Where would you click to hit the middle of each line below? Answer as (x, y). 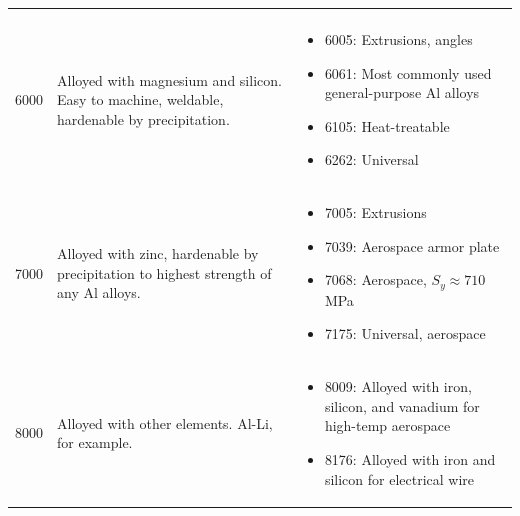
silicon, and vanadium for (402, 405)
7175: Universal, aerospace (405, 333)
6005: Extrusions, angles (398, 39)
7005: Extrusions (375, 212)
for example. (95, 442)
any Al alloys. (99, 292)
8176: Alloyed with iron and (410, 459)
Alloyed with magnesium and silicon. (169, 79)
